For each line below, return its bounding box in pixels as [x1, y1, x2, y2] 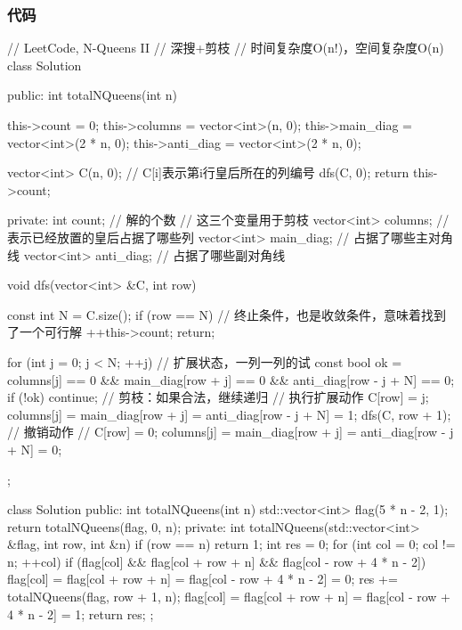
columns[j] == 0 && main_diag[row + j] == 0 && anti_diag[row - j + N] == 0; [7, 370, 455, 389]
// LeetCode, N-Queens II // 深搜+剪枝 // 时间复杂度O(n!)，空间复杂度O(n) [7, 38, 444, 57]
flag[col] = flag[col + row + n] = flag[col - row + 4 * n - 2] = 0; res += [7, 569, 398, 588]
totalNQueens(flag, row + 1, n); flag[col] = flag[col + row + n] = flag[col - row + [7, 587, 450, 606]
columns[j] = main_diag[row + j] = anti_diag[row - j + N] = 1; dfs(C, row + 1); [7, 405, 451, 423]
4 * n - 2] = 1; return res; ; [7, 604, 154, 623]
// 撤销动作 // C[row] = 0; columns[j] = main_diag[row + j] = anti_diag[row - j [7, 422, 454, 441]
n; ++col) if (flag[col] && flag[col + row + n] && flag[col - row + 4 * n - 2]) [7, 552, 426, 570]
